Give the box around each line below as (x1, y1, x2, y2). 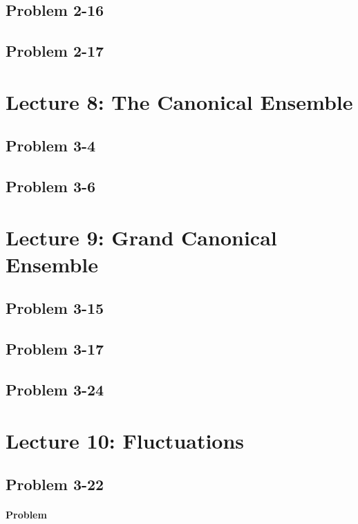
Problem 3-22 (6, 474, 104, 495)
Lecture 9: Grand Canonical (6, 223, 277, 251)
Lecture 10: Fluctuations (6, 426, 245, 454)
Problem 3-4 (6, 135, 96, 156)
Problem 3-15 (6, 297, 104, 319)
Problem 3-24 (6, 379, 104, 400)
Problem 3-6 (6, 176, 96, 197)
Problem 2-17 (6, 40, 104, 62)
